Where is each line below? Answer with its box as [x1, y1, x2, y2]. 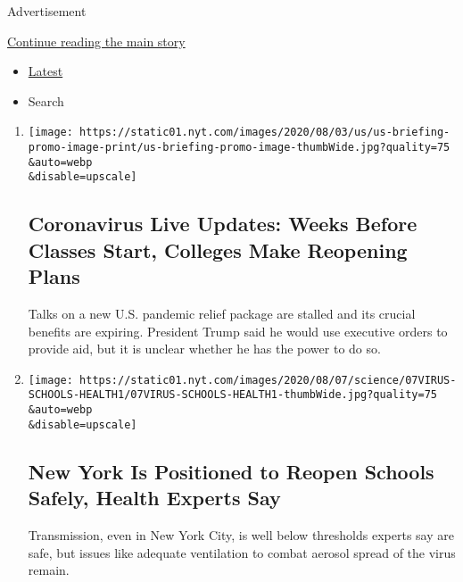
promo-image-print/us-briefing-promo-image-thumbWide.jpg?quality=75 [28, 141, 451, 154]
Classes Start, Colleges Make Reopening [28, 236, 408, 263]
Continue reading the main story [7, 31, 186, 50]
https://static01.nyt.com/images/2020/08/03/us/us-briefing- [79, 126, 451, 139]
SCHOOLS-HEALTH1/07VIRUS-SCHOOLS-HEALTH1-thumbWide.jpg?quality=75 [28, 388, 437, 402]
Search [28, 91, 64, 110]
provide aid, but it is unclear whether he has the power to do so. [28, 339, 381, 358]
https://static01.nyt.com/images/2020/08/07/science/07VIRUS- [79, 373, 457, 387]
